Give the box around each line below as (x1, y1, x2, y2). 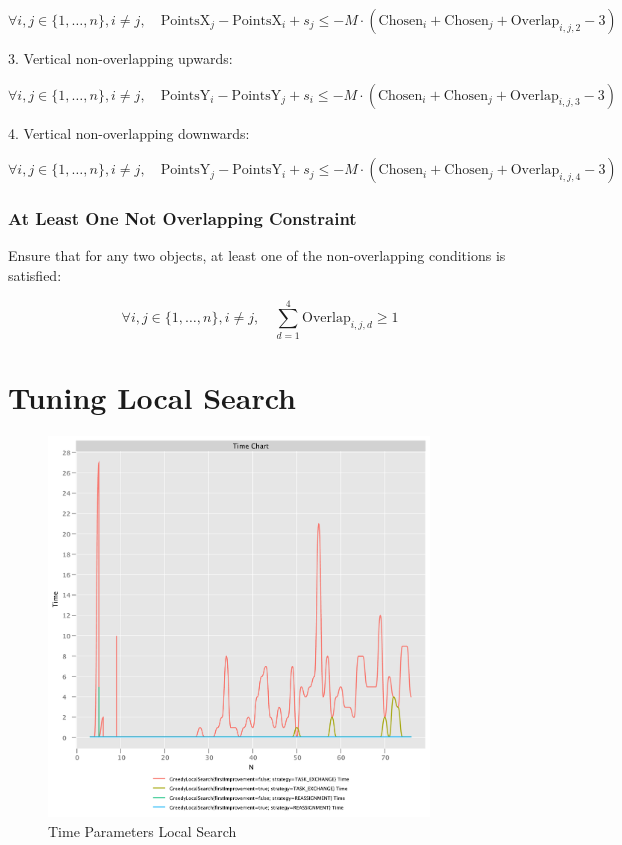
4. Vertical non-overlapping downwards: (8, 122, 250, 143)
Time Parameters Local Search (48, 821, 237, 842)
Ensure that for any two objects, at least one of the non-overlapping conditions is (8, 245, 506, 266)
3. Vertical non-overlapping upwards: (8, 48, 233, 68)
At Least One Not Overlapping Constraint (8, 206, 357, 231)
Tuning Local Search (8, 376, 297, 417)
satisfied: (8, 265, 62, 285)
